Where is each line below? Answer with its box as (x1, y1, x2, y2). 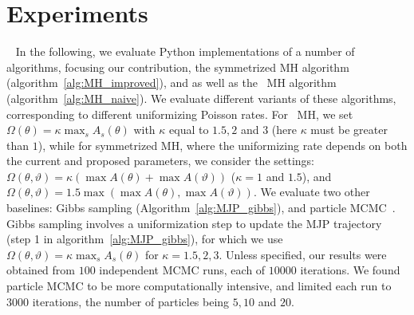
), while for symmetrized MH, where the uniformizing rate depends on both (37, 136, 408, 153)
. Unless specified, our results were (219, 246, 387, 262)
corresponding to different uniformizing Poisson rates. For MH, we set (6, 105, 353, 122)
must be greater (310, 121, 388, 138)
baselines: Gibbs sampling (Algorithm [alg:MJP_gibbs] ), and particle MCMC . (6, 199, 396, 216)
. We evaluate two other (253, 183, 370, 200)
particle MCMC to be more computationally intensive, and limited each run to (6, 278, 392, 294)
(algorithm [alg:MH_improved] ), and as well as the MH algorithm (6, 74, 337, 91)
